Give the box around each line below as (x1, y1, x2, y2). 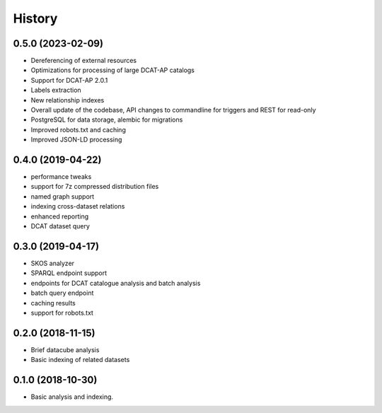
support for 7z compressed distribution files (30, 182, 159, 191)
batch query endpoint (30, 289, 94, 297)
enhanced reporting (30, 212, 88, 221)
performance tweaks (30, 173, 92, 181)
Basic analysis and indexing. (30, 392, 113, 401)
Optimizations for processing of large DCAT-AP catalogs (30, 66, 195, 74)
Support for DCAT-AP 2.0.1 (30, 76, 108, 84)
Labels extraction (30, 86, 81, 95)
